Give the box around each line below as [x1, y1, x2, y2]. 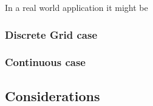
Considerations [5, 86, 100, 105]
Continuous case [5, 55, 86, 70]
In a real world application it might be [5, 1, 148, 13]
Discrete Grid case [5, 27, 98, 42]
